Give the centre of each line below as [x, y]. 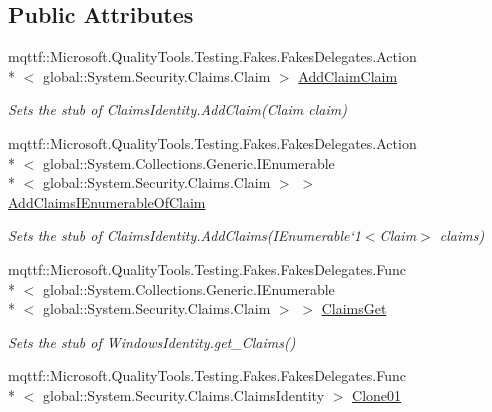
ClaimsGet [354, 308]
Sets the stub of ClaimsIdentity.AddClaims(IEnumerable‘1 [184, 235]
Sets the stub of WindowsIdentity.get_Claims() [152, 341]
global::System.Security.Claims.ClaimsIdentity [183, 394]
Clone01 [377, 394]
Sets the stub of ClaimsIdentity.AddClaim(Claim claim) [177, 109]
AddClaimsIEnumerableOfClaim [107, 201]
